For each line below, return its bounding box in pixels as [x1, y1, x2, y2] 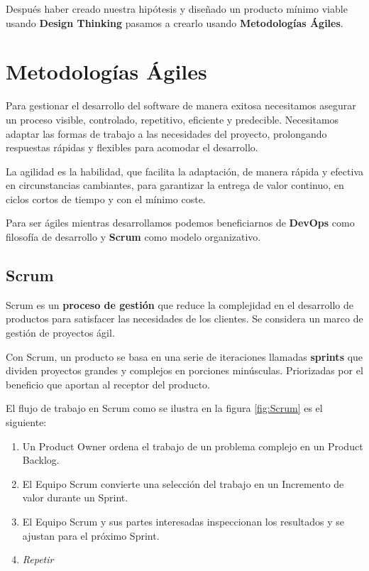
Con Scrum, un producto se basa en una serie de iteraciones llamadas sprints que [6, 349, 363, 364]
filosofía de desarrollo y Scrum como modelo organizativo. [6, 229, 261, 244]
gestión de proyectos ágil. [6, 325, 115, 340]
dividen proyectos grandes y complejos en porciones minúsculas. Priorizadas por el [6, 363, 363, 378]
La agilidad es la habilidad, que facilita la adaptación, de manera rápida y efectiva [6, 163, 363, 178]
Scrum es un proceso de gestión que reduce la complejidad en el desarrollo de [6, 297, 353, 312]
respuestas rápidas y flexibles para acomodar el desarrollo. [6, 140, 258, 155]
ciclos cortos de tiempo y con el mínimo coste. [6, 191, 206, 206]
